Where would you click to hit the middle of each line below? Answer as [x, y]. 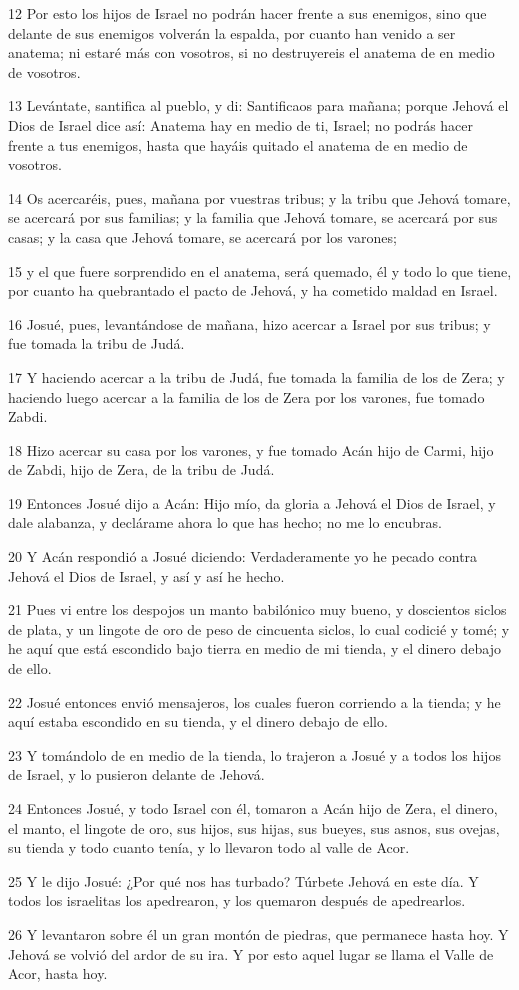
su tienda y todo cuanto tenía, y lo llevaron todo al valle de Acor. [209, 847]
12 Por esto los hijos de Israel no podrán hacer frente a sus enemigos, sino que [247, 13]
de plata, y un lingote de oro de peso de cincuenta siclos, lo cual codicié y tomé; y [259, 628]
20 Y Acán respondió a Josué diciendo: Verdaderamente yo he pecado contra [243, 556]
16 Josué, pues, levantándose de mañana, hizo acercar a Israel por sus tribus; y [249, 323]
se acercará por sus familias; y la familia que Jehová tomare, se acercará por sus [253, 217]
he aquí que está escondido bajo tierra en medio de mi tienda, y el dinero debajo [254, 648]
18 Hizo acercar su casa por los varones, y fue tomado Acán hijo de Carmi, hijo [251, 449]
